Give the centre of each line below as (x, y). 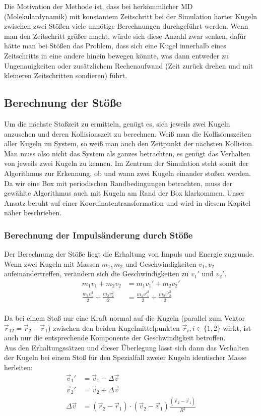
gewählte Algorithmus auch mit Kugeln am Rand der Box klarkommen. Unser (124, 193)
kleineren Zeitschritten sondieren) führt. (66, 75)
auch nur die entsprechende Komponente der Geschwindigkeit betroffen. (115, 338)
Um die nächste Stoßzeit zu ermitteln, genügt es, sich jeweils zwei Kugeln (117, 123)
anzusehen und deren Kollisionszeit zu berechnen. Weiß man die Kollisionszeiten (128, 133)
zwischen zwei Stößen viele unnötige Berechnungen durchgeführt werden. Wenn (126, 26)
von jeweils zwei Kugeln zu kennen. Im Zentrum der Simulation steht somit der (126, 163)
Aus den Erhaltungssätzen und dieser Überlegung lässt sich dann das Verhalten (126, 347)
